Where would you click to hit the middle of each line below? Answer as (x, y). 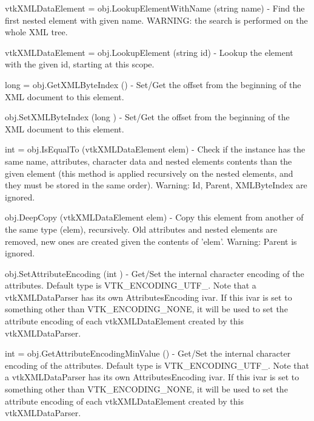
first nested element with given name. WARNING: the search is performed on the (156, 20)
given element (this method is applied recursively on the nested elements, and (149, 173)
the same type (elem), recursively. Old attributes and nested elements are (141, 229)
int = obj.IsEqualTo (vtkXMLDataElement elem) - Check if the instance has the (155, 149)
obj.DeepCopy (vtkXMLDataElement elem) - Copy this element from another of (154, 217)
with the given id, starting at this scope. (80, 64)
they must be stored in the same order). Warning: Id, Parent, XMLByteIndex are (156, 185)
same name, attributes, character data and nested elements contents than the (149, 161)
